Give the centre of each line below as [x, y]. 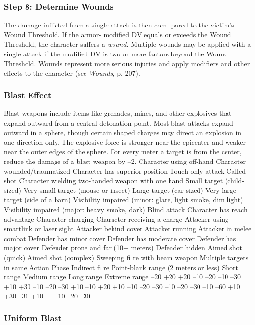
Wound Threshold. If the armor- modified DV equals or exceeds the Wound [118, 34]
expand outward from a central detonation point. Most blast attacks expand [119, 122]
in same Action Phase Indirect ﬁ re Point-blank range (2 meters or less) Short [121, 267]
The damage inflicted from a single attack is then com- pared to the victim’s [119, 25]
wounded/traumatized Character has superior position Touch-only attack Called [125, 171]
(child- [235, 180]
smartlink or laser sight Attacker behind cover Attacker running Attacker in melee [128, 229]
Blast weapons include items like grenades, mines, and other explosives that [118, 113]
